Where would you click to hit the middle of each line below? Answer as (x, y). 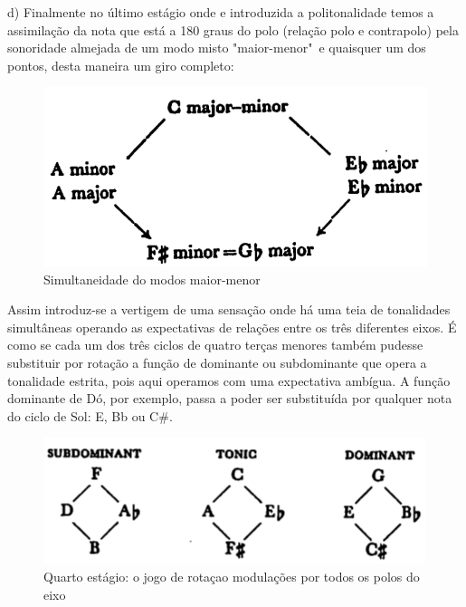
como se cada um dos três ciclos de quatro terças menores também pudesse (215, 345)
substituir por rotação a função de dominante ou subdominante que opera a (217, 363)
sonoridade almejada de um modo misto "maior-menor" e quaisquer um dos (217, 48)
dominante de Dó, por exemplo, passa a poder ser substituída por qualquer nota (230, 398)
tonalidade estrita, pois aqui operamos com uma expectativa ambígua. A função (229, 380)
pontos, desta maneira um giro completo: (121, 65)
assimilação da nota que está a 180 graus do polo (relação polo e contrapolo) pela (233, 29)
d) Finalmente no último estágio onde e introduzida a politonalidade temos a (221, 12)
